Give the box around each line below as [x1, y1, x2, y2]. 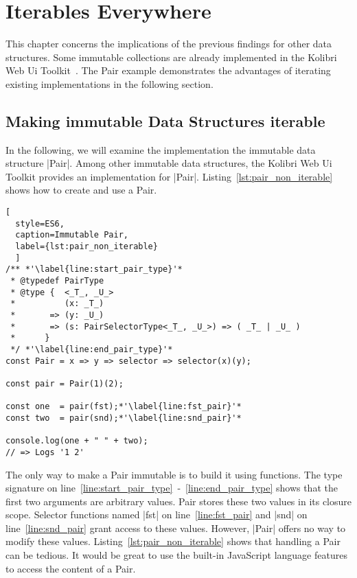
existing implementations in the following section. [5, 76, 214, 91]
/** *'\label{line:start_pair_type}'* [5, 264, 183, 275]
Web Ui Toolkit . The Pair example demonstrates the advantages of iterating [5, 63, 331, 78]
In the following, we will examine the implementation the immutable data [5, 142, 316, 157]
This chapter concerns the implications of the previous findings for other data [5, 36, 332, 51]
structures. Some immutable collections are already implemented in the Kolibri [5, 49, 337, 64]
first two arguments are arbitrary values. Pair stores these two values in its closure [5, 494, 352, 508]
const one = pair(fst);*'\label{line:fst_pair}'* [5, 402, 242, 412]
